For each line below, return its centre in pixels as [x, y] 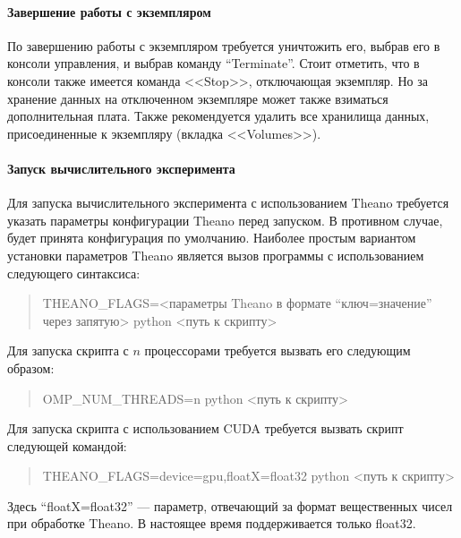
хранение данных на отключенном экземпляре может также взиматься [198, 98]
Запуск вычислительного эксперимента [121, 168]
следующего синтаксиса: [74, 273]
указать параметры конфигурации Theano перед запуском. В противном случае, [225, 220]
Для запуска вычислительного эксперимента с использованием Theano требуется [228, 203]
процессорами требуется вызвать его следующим [277, 350]
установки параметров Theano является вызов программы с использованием [216, 255]
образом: [31, 367]
